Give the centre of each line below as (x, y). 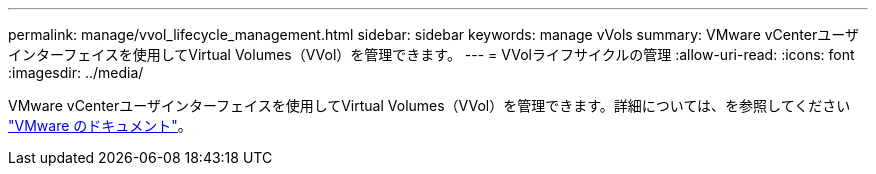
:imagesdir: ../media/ (76, 72)
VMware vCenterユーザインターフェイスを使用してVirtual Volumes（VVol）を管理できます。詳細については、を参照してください (429, 105)
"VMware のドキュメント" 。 (100, 125)
